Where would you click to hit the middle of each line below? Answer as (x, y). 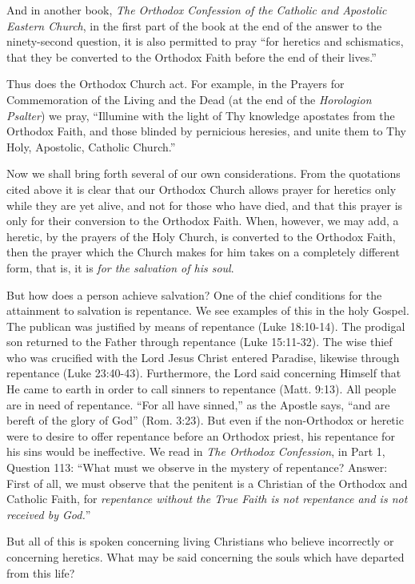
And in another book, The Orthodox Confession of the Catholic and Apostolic (197, 10)
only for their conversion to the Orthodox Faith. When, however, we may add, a (203, 221)
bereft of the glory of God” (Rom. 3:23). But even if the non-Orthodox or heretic (205, 420)
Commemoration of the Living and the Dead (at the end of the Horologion (189, 99)
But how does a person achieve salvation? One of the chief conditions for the (194, 294)
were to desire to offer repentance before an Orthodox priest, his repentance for (201, 435)
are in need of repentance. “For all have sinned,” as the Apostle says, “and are (198, 404)
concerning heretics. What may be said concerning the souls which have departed (206, 557)
